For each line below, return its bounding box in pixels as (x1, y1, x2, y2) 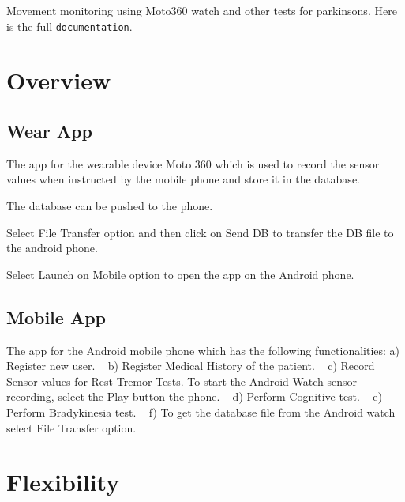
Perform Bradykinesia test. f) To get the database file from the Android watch (6, 403, 396, 420)
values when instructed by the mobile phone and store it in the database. (6, 171, 360, 187)
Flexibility (6, 466, 120, 498)
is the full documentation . (6, 17, 133, 34)
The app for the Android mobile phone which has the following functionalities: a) (6, 342, 400, 358)
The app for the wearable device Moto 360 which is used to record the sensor (6, 155, 380, 172)
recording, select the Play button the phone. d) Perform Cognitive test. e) (6, 388, 382, 405)
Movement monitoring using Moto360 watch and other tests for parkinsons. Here (6, 2, 397, 18)
